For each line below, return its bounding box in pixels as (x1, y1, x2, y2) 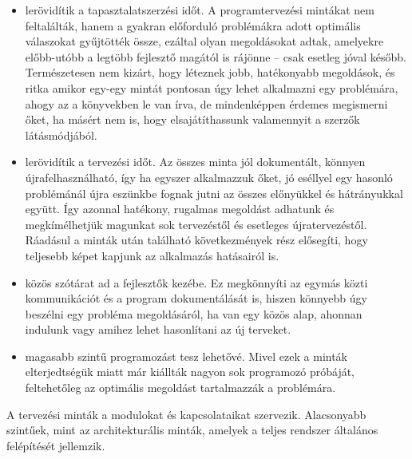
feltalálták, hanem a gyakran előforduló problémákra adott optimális (25, 17, 361, 34)
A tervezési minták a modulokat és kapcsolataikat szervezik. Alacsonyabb (6, 406, 366, 422)
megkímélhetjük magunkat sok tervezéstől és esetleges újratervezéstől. (25, 216, 367, 232)
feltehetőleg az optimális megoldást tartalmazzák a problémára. (25, 379, 336, 396)
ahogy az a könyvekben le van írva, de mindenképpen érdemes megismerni (25, 95, 388, 112)
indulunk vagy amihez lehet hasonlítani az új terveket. (25, 321, 291, 338)
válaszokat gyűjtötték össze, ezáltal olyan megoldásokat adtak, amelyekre (25, 33, 384, 49)
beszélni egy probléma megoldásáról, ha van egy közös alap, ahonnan (25, 305, 362, 322)
